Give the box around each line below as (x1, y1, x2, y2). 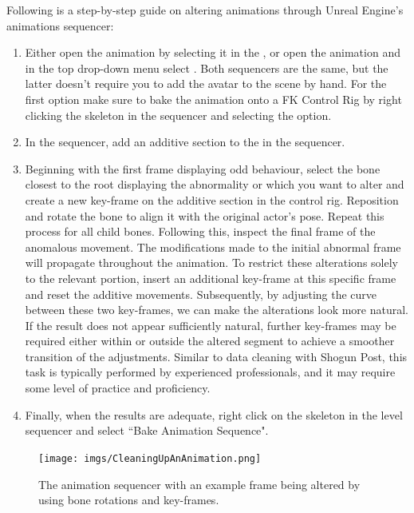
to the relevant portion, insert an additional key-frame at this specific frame (25, 269, 396, 286)
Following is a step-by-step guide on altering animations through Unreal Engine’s (6, 2, 404, 18)
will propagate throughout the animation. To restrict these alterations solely (25, 254, 398, 271)
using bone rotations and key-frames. (38, 491, 219, 508)
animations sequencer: (6, 17, 114, 34)
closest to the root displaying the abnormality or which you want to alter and (25, 176, 404, 193)
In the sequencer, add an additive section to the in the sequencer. (25, 133, 345, 150)
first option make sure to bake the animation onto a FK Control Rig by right (25, 90, 402, 107)
